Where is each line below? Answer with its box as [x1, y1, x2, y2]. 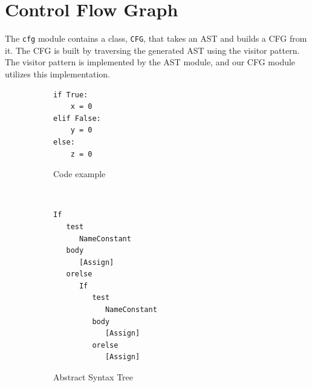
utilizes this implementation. [5, 67, 110, 80]
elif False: [53, 114, 101, 123]
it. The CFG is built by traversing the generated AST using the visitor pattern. [5, 44, 300, 56]
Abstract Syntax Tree [53, 371, 133, 383]
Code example [53, 167, 106, 180]
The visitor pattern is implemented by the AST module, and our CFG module [5, 56, 296, 68]
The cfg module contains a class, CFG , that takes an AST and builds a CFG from [5, 32, 307, 45]
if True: [53, 90, 88, 99]
